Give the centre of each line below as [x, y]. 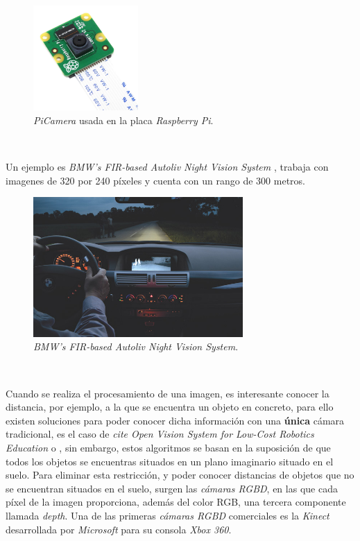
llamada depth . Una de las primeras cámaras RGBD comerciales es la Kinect [168, 515]
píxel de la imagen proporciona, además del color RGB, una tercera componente [176, 502]
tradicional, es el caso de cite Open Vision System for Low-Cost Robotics [160, 434]
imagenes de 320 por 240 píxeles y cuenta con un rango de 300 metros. [155, 180]
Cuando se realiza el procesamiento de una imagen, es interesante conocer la [168, 393]
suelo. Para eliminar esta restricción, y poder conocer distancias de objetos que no [180, 475]
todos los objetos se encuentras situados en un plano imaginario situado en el [170, 461]
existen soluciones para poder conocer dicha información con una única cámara [175, 420]
